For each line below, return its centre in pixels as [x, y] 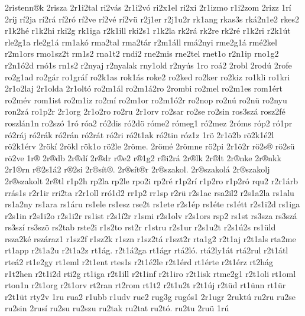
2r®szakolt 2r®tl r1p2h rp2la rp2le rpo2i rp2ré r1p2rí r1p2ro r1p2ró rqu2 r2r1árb [152, 180]
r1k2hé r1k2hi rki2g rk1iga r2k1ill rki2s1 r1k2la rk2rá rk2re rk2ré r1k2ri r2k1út [148, 30]
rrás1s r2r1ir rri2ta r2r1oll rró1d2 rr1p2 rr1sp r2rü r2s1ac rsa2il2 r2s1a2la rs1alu [150, 192]
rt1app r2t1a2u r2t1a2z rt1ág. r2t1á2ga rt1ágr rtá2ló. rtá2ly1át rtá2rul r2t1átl [147, 250]
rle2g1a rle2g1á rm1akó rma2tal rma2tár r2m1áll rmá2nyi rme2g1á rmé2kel [141, 42]
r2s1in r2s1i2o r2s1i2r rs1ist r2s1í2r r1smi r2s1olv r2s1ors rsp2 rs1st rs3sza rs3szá [151, 215]
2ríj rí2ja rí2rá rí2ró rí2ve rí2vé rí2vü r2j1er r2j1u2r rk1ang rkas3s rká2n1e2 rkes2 [152, 19]
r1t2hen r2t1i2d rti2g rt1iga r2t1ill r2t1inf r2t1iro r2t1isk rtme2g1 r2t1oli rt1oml [150, 273]
